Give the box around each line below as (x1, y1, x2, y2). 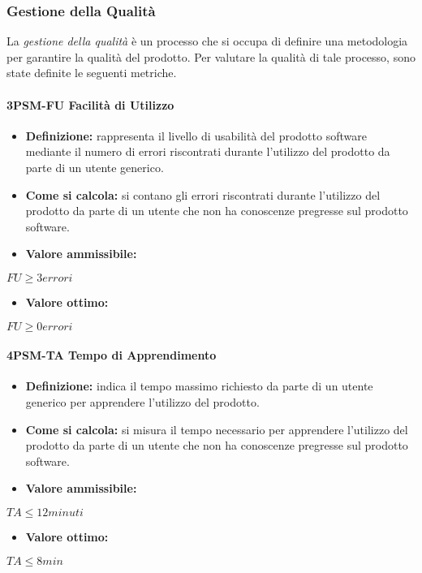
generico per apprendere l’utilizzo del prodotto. (25, 393, 260, 410)
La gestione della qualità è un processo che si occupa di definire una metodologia (6, 32, 408, 50)
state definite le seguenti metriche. (6, 64, 177, 81)
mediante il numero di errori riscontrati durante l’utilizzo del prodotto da (25, 143, 390, 160)
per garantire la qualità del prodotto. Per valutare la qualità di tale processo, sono (6, 48, 416, 65)
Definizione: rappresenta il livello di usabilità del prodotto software (25, 127, 367, 144)
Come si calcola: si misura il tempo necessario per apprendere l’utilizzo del (25, 420, 408, 437)
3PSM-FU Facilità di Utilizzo (6, 96, 174, 113)
